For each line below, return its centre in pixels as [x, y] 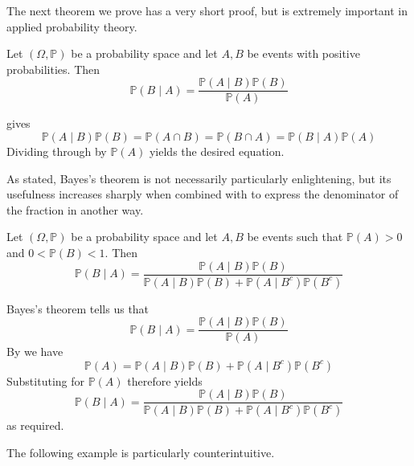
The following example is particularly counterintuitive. [141, 452]
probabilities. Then [53, 69]
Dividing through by [57, 151]
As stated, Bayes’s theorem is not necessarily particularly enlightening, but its [199, 178]
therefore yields [165, 380]
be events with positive [303, 53]
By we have [35, 352]
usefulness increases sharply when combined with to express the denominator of [203, 194]
